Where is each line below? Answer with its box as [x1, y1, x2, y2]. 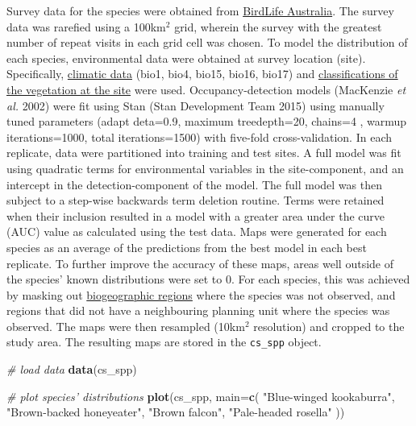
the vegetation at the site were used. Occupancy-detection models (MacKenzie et [6, 81, 406, 97]
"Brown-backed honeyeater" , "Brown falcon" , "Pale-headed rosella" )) [6, 403, 345, 420]
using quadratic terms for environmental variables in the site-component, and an [6, 159, 404, 176]
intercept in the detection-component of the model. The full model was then [6, 176, 382, 192]
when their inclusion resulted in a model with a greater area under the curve [6, 207, 385, 224]
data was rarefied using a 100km [6, 18, 166, 35]
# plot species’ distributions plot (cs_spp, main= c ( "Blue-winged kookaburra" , [6, 387, 395, 404]
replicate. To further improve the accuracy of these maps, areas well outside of [6, 254, 394, 271]
